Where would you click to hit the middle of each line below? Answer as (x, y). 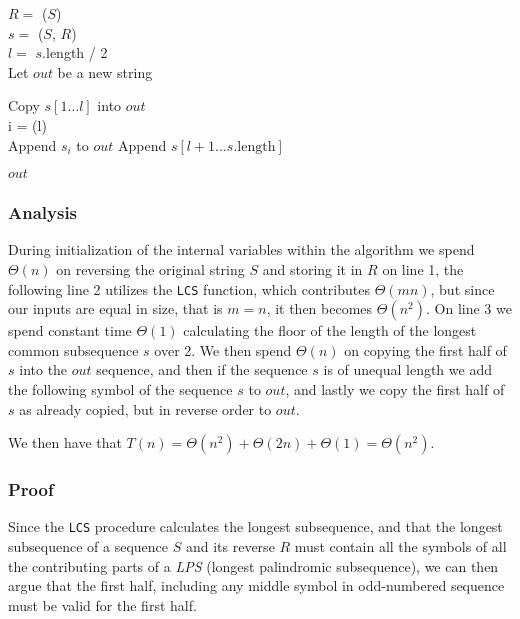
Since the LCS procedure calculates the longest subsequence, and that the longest (255, 526)
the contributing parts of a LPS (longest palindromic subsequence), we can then (253, 565)
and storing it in (312, 268)
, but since (462, 288)
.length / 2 (75, 52)
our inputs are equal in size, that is (115, 308)
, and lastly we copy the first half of (395, 389)
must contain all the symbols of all (400, 546)
